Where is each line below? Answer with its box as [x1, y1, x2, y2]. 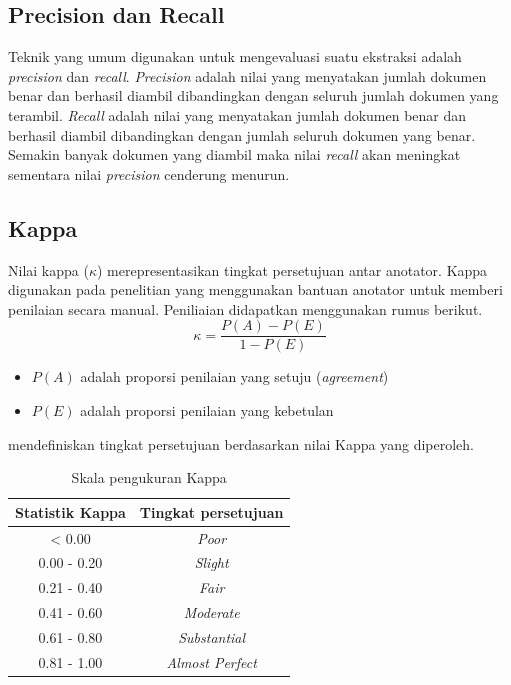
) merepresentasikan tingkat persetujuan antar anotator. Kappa [96, 259, 488, 280]
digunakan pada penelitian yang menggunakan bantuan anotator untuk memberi [8, 279, 503, 300]
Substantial [178, 627, 246, 647]
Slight [194, 552, 229, 573]
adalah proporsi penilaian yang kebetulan [80, 400, 334, 420]
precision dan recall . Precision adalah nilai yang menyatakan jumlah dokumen [8, 65, 487, 86]
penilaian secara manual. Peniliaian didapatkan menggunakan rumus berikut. [8, 298, 483, 319]
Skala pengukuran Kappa [71, 467, 227, 488]
